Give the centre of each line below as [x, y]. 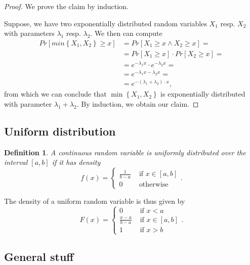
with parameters [29, 33]
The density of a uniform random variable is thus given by [95, 201]
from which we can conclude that [55, 94]
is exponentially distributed [203, 94]
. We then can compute [126, 33]
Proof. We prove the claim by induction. [66, 6]
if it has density [76, 162]
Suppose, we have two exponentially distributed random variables [106, 23]
